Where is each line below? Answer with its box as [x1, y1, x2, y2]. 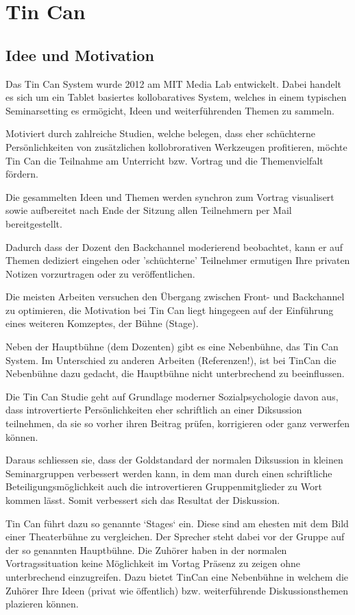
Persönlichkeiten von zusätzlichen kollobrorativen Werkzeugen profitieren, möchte [5, 139, 347, 154]
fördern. [5, 167, 38, 181]
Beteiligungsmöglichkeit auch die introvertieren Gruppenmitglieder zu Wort [5, 479, 322, 494]
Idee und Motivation [5, 44, 154, 65]
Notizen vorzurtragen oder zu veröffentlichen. [5, 266, 195, 280]
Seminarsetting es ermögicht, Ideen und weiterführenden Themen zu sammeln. [5, 103, 334, 117]
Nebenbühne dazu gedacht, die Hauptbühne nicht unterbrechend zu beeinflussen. [5, 366, 345, 381]
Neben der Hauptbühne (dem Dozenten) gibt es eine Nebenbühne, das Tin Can [5, 339, 339, 354]
